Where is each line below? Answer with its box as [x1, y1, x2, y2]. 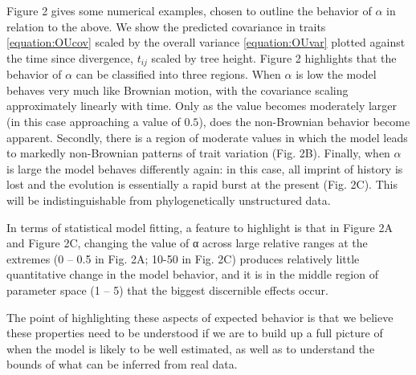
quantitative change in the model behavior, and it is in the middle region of [6, 266, 378, 283]
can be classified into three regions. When [75, 66, 281, 83]
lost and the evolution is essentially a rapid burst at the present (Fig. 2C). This [6, 176, 398, 193]
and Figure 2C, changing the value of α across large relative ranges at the [6, 234, 368, 251]
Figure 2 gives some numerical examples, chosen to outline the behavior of [6, 2, 372, 18]
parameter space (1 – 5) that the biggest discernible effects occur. [6, 281, 328, 298]
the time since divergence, [6, 49, 133, 66]
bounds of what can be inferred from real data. [6, 356, 238, 373]
